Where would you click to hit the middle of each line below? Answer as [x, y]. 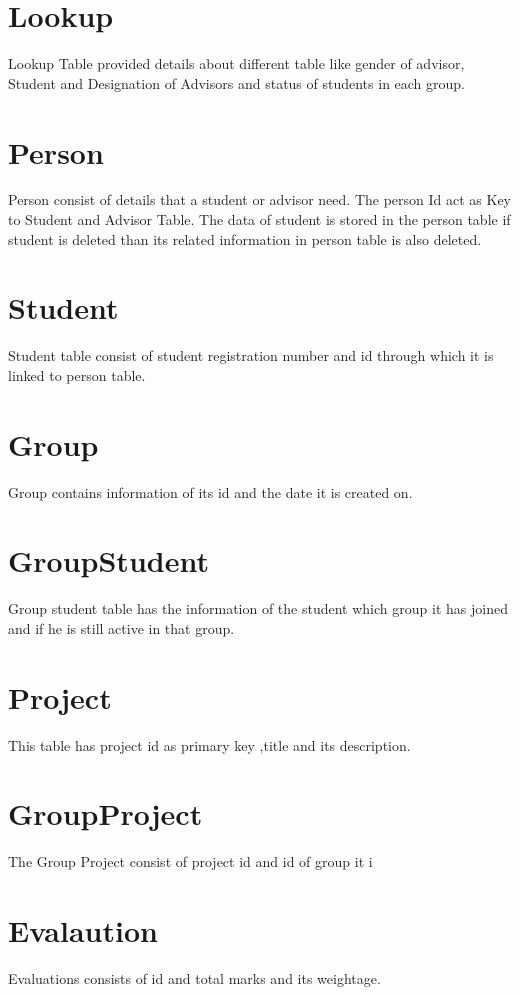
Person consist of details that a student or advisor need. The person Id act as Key [259, 199]
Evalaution [83, 930]
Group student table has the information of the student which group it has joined [258, 608]
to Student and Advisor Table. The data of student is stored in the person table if [259, 219]
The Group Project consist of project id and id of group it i [190, 861]
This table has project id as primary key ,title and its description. [209, 744]
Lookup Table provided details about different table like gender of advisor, [236, 63]
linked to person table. [77, 374]
